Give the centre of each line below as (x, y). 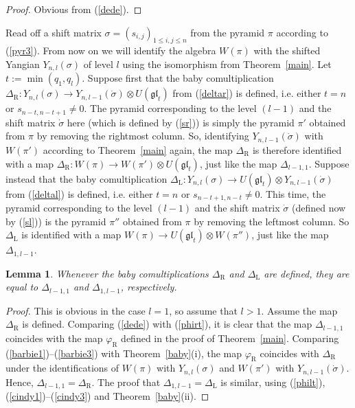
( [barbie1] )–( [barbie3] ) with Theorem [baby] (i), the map (124, 353)
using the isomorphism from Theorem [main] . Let (227, 64)
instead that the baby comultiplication (87, 178)
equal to (22, 287)
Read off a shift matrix (54, 32)
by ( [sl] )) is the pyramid (56, 221)
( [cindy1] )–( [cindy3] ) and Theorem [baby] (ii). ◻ (107, 396)
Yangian (23, 64)
